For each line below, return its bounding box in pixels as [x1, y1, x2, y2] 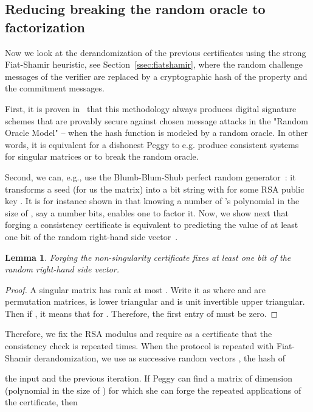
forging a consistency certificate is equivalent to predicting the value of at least [5, 218, 298, 231]
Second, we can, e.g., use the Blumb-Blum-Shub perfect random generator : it [5, 170, 296, 183]
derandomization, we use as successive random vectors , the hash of [34, 351, 286, 364]
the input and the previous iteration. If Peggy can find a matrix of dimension [5, 372, 293, 385]
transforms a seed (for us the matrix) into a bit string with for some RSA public [5, 182, 304, 195]
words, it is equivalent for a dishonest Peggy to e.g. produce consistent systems [5, 138, 299, 151]
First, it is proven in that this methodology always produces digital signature [5, 102, 297, 115]
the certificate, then [5, 396, 78, 408]
